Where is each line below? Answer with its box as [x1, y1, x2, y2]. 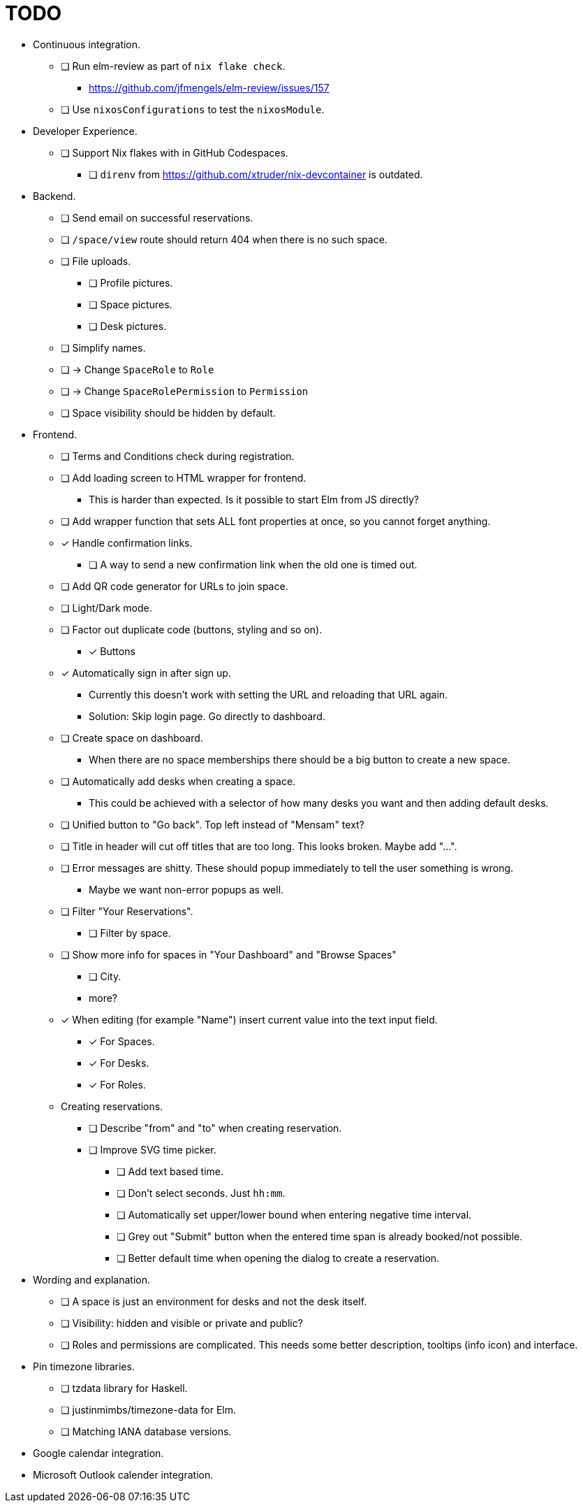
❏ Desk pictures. [89, 319, 167, 332]
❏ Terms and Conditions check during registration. [61, 450, 295, 462]
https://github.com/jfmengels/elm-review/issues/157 [89, 81, 330, 94]
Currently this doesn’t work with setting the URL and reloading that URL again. [89, 688, 448, 701]
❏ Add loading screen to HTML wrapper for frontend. [61, 471, 307, 484]
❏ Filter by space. [89, 926, 171, 939]
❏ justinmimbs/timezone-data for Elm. [61, 1403, 237, 1416]
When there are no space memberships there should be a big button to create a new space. [89, 753, 510, 766]
